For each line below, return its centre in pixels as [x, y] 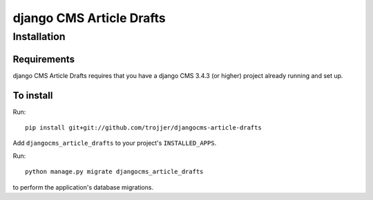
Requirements [44, 59]
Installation [39, 37]
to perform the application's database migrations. [83, 187]
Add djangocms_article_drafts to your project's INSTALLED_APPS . [115, 143]
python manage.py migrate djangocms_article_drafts [114, 172]
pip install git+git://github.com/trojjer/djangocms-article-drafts [143, 128]
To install [33, 96]
